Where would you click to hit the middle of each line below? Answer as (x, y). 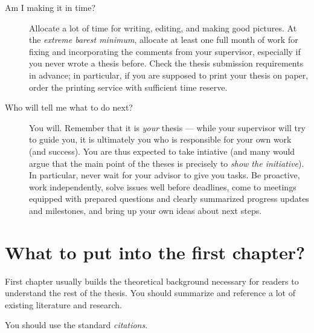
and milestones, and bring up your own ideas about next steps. (146, 210)
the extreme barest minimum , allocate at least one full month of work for (164, 40)
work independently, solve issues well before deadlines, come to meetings (163, 186)
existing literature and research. (63, 304)
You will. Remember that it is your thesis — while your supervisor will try (167, 127)
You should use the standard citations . (76, 325)
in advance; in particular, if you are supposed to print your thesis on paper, (169, 75)
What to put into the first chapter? (155, 252)
